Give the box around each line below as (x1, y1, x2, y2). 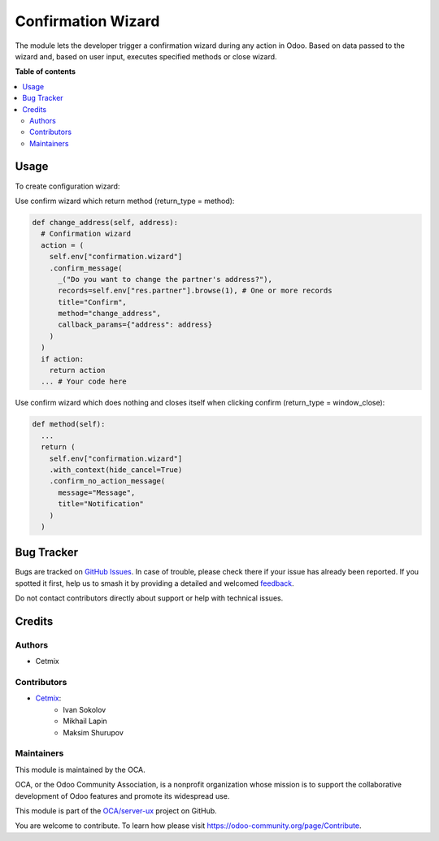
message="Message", (58, 488, 136, 497)
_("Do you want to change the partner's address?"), (58, 275, 272, 284)
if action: (41, 354, 85, 363)
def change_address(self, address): (32, 218, 179, 227)
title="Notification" (58, 500, 144, 509)
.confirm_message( (49, 263, 123, 272)
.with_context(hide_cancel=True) (49, 465, 183, 475)
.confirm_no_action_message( (49, 476, 166, 486)
